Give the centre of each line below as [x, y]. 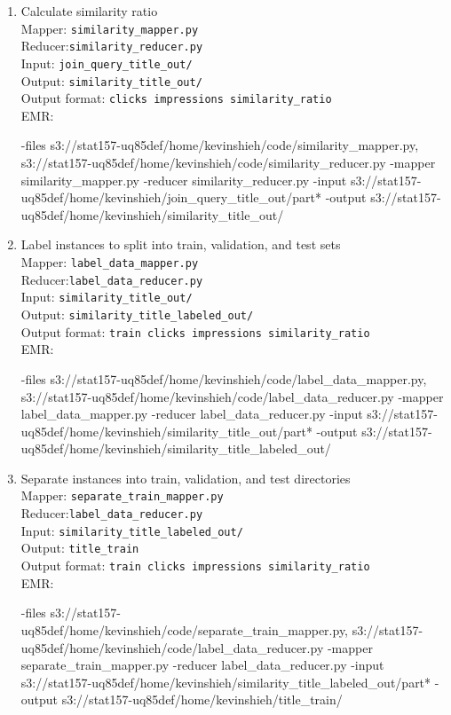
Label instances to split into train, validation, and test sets [181, 244]
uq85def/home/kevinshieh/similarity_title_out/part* [166, 431]
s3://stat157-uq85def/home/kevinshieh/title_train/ [202, 699]
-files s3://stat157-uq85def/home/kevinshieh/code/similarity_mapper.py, [220, 145]
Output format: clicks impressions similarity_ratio [176, 98]
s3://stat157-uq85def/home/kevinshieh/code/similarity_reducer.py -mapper [228, 163]
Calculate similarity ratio [89, 11]
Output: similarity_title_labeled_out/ [137, 314]
